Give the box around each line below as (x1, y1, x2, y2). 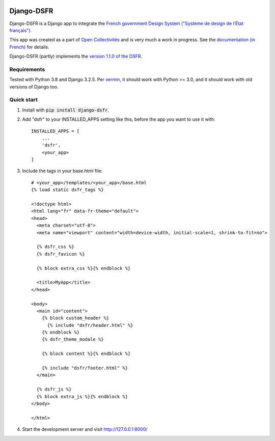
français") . (9, 27, 32, 33)
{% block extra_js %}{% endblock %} (36, 394, 128, 399)
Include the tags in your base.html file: (22, 168, 103, 174)
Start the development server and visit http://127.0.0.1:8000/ (22, 426, 148, 432)
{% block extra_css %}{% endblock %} (36, 265, 131, 271)
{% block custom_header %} (41, 315, 109, 321)
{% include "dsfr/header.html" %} (47, 322, 133, 328)
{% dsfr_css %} (36, 244, 74, 250)
